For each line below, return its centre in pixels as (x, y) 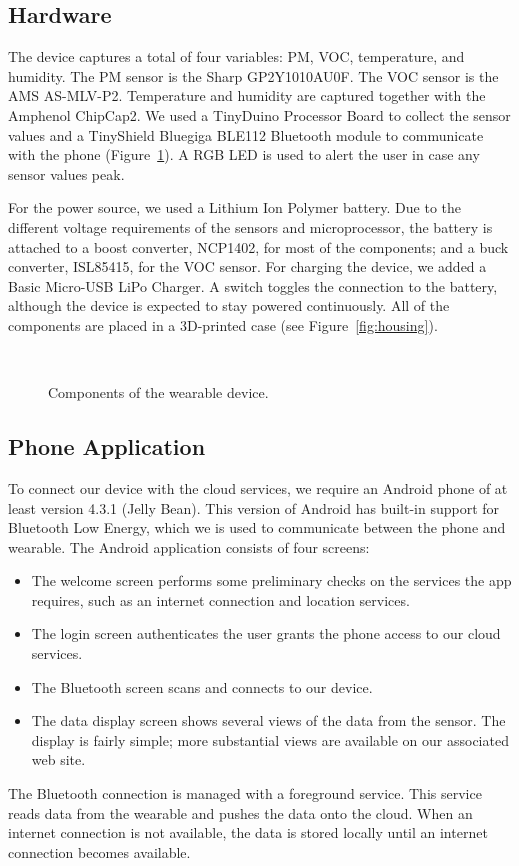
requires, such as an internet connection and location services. (220, 599)
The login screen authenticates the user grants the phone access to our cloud (266, 633)
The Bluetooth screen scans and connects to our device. (202, 686)
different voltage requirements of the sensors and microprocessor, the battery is (250, 226)
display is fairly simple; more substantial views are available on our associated (270, 739)
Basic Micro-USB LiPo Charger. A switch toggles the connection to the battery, (253, 285)
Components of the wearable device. (158, 392)
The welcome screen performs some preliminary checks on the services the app (271, 580)
